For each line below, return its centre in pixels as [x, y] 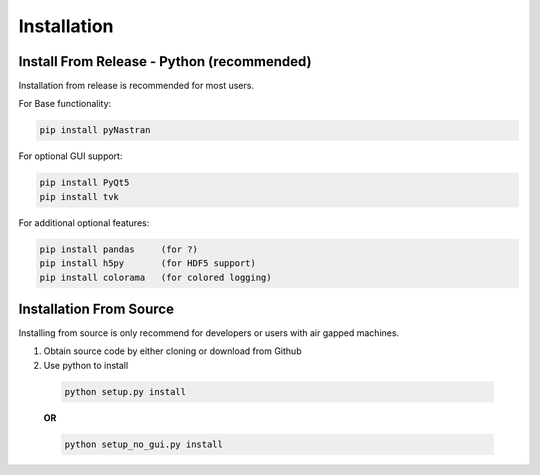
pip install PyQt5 [84, 183]
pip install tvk [79, 196]
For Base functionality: [65, 104]
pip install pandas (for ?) [119, 249]
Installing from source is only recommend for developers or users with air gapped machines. [209, 333]
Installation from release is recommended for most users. [136, 86]
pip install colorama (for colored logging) [155, 277]
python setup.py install [125, 391]
